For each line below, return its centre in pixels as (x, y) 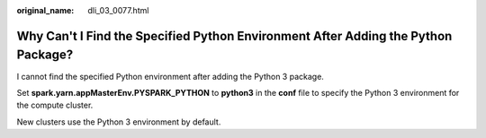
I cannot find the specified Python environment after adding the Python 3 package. (170, 76)
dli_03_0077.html (118, 10)
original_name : (45, 10)
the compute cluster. (55, 105)
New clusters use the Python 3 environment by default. (119, 122)
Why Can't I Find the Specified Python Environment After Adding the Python (234, 36)
